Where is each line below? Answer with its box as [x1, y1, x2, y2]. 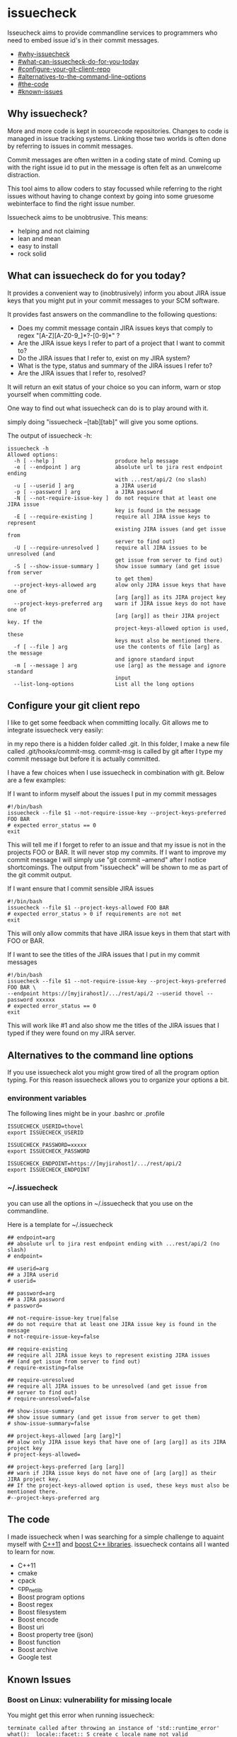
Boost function [17, 1638, 62, 1646]
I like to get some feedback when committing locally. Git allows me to [7, 718, 209, 727]
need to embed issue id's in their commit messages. [7, 35, 159, 44]
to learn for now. [7, 1547, 55, 1556]
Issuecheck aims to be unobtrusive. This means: [7, 213, 149, 221]
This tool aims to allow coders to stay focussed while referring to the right [7, 184, 223, 193]
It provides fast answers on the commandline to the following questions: [7, 310, 218, 318]
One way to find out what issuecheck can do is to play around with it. [7, 404, 209, 412]
